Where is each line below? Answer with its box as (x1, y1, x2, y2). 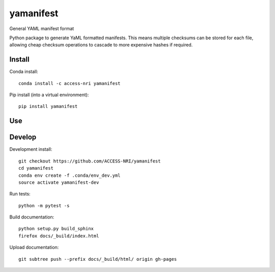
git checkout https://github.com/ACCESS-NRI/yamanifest (18, 158, 161, 164)
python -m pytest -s (18, 203, 70, 208)
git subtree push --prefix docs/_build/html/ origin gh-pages (18, 256, 177, 262)
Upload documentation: (9, 244, 59, 251)
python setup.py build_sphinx (18, 226, 94, 232)
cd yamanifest (18, 166, 53, 171)
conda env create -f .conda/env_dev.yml (18, 172, 121, 178)
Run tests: (9, 191, 31, 197)
